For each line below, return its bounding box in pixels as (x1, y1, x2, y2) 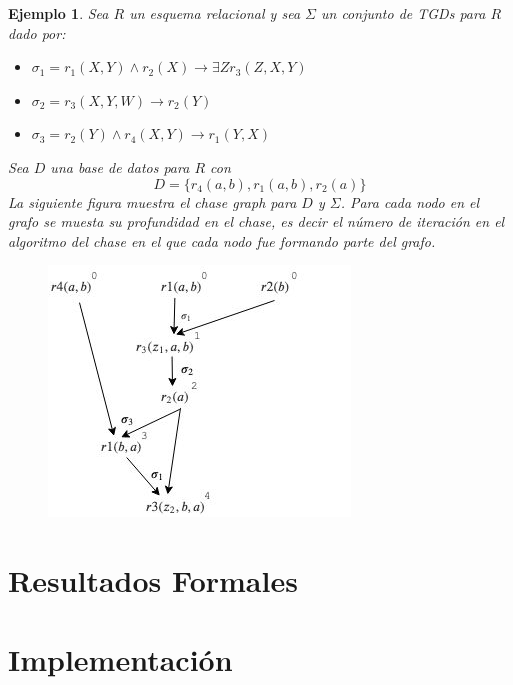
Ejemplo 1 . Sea (8, 3, 109, 23)
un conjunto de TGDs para (320, 3, 486, 23)
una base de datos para (50, 156, 190, 177)
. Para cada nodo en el (340, 191, 480, 212)
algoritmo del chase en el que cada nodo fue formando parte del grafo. (8, 230, 436, 251)
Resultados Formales (8, 560, 298, 601)
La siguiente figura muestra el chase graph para (8, 191, 297, 212)
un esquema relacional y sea (129, 3, 301, 23)
